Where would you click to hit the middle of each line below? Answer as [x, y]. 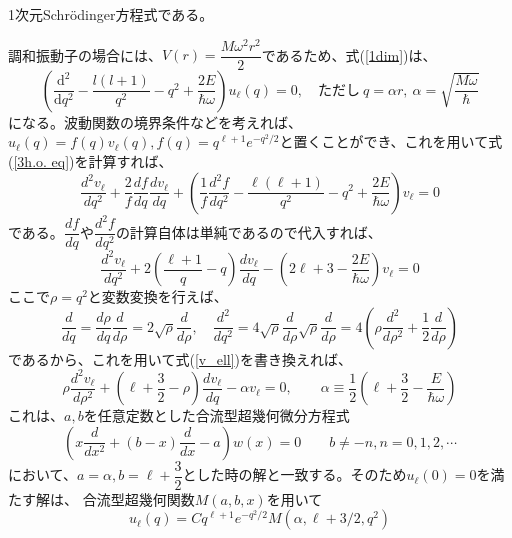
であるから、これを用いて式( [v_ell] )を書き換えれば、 [180, 358]
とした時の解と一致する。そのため [294, 474]
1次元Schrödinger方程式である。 [111, 14]
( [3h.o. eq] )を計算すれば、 [90, 160]
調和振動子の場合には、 [85, 54]
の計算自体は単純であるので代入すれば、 [248, 231]
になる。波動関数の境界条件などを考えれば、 [155, 121]
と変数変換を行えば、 [157, 296]
